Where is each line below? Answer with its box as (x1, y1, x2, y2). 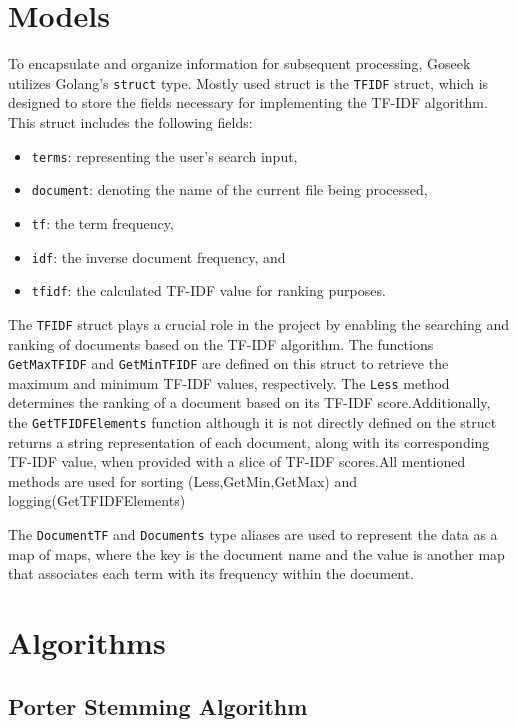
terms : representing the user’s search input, (31, 145, 298, 166)
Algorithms (8, 622, 166, 663)
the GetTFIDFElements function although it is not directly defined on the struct (8, 412, 497, 432)
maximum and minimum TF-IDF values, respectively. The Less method (8, 372, 450, 393)
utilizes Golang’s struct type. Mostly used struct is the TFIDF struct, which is (8, 72, 489, 93)
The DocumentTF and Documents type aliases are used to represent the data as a (8, 524, 498, 545)
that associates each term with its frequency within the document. (8, 563, 414, 584)
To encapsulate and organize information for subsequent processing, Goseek (8, 53, 471, 74)
